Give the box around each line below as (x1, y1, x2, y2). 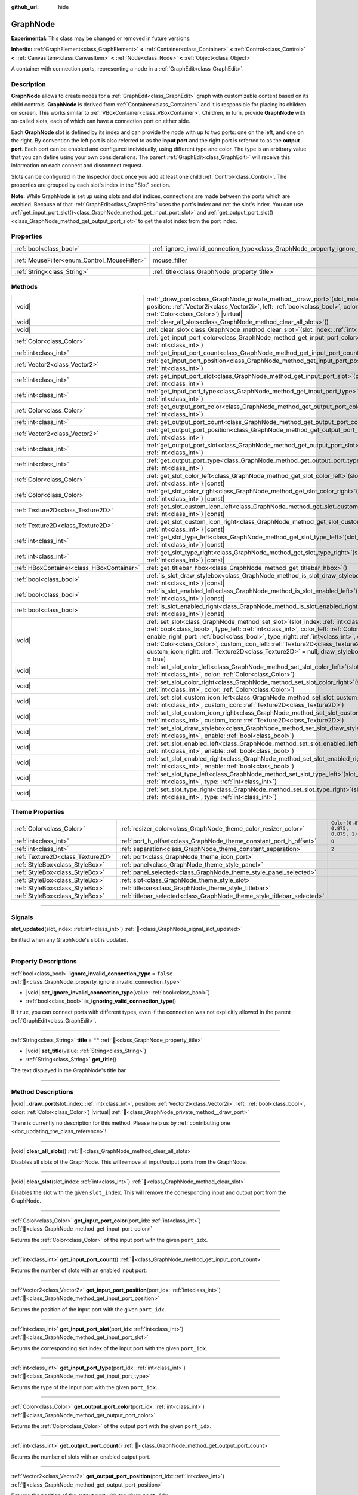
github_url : (11, 4, 39, 10)
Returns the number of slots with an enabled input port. (11, 1267, 147, 1274)
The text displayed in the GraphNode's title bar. (11, 1067, 128, 1074)
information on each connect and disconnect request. (11, 162, 143, 169)
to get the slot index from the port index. (138, 217, 237, 224)
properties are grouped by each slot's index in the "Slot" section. (11, 181, 171, 188)
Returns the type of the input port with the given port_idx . (11, 1383, 158, 1390)
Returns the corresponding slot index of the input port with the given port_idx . (11, 1344, 208, 1351)
